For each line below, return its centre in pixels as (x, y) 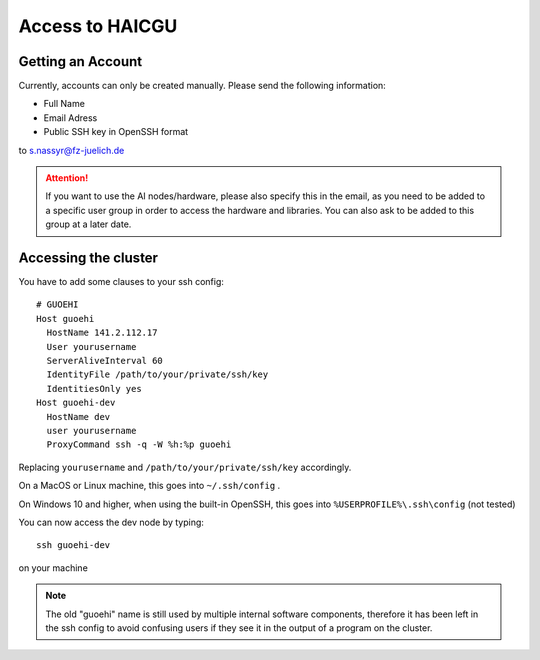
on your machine (53, 567)
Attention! (67, 178)
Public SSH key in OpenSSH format (116, 132)
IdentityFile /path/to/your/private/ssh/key (157, 374)
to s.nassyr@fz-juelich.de (71, 150)
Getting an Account (80, 61)
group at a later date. (88, 224)
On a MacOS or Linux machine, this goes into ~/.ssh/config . (149, 486)
